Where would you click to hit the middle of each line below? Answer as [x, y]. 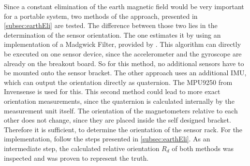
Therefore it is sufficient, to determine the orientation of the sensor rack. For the [123, 129]
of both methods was [203, 148]
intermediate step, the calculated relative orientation [82, 148]
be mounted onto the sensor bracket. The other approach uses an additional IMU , [125, 73]
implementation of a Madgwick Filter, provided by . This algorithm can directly [123, 44]
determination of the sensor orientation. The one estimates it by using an [112, 35]
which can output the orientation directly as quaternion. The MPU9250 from [118, 82]
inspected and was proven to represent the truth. [76, 158]
